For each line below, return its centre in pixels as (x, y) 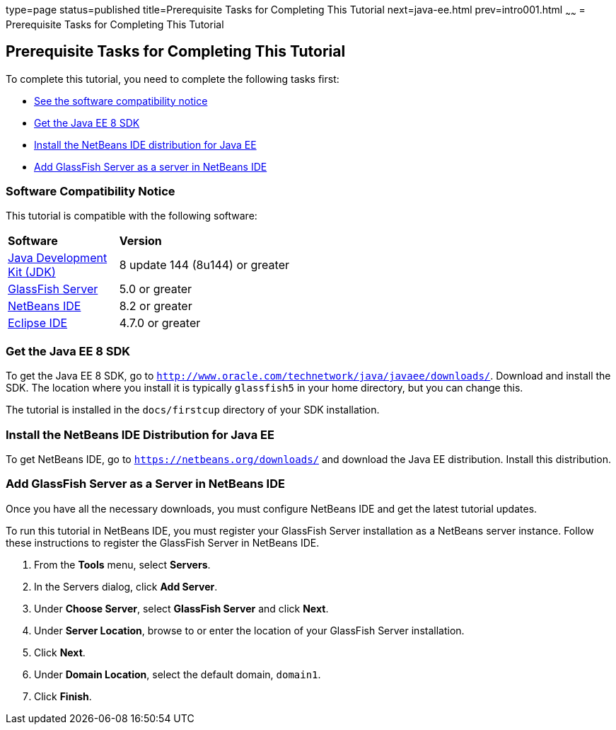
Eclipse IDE (38, 323)
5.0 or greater (156, 289)
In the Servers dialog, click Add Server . (126, 586)
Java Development (58, 258)
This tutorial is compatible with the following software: (132, 216)
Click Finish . (63, 696)
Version (140, 241)
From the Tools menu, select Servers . (122, 564)
